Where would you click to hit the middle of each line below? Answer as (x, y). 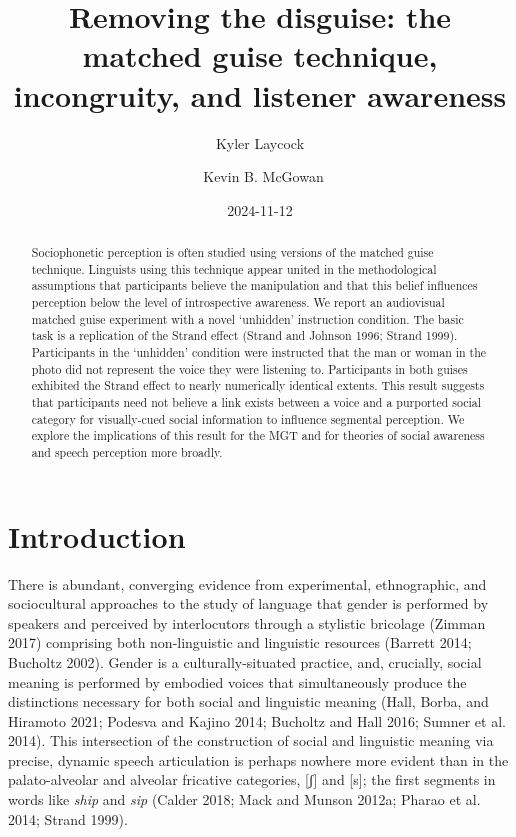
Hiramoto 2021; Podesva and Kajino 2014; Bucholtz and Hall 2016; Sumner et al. (257, 720)
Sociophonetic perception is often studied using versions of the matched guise (232, 252)
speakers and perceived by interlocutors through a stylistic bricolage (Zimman (247, 622)
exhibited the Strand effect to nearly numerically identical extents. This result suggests (258, 385)
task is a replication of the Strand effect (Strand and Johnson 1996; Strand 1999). (244, 335)
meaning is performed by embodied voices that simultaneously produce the (237, 681)
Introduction (97, 535)
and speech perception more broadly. (127, 451)
